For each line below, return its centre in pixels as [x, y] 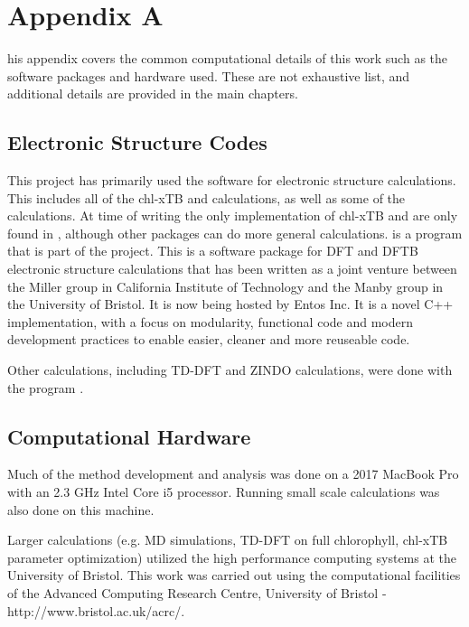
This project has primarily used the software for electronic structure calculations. [232, 180]
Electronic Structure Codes [137, 142]
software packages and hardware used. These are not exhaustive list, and [209, 75]
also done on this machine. [81, 509]
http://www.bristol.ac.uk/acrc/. [96, 610]
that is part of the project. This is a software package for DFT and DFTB [213, 251]
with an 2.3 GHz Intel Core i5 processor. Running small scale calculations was [224, 492]
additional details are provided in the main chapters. [153, 94]
